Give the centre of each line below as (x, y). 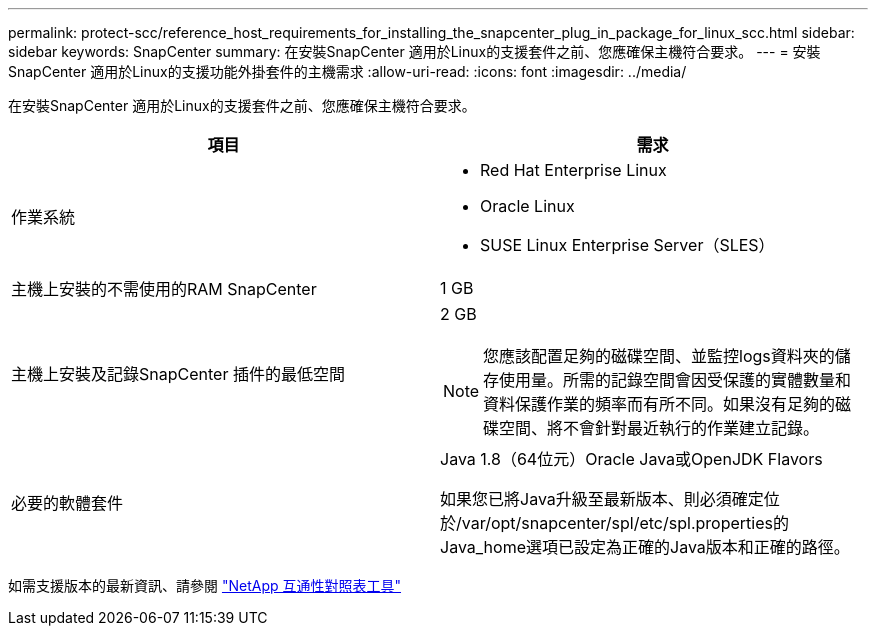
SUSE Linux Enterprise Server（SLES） (627, 245)
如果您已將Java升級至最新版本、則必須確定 (602, 499)
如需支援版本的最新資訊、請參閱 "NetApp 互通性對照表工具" (205, 585)
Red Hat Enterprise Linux (573, 170)
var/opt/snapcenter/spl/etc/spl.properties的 (625, 523)
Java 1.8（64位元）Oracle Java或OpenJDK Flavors (631, 459)
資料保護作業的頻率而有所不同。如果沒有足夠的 (659, 404)
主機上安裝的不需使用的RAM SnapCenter (164, 289)
